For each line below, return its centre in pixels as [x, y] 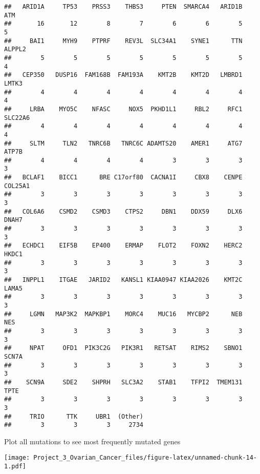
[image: [17, 458]
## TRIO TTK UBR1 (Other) [74, 416]
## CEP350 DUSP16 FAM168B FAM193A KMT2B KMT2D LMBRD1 [123, 75]
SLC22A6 [17, 118]
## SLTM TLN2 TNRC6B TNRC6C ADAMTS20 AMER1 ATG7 [123, 143]
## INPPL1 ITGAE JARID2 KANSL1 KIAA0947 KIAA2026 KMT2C [123, 280]
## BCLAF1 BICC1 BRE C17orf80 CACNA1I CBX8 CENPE [123, 178]
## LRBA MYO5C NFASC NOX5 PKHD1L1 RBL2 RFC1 [123, 109]
